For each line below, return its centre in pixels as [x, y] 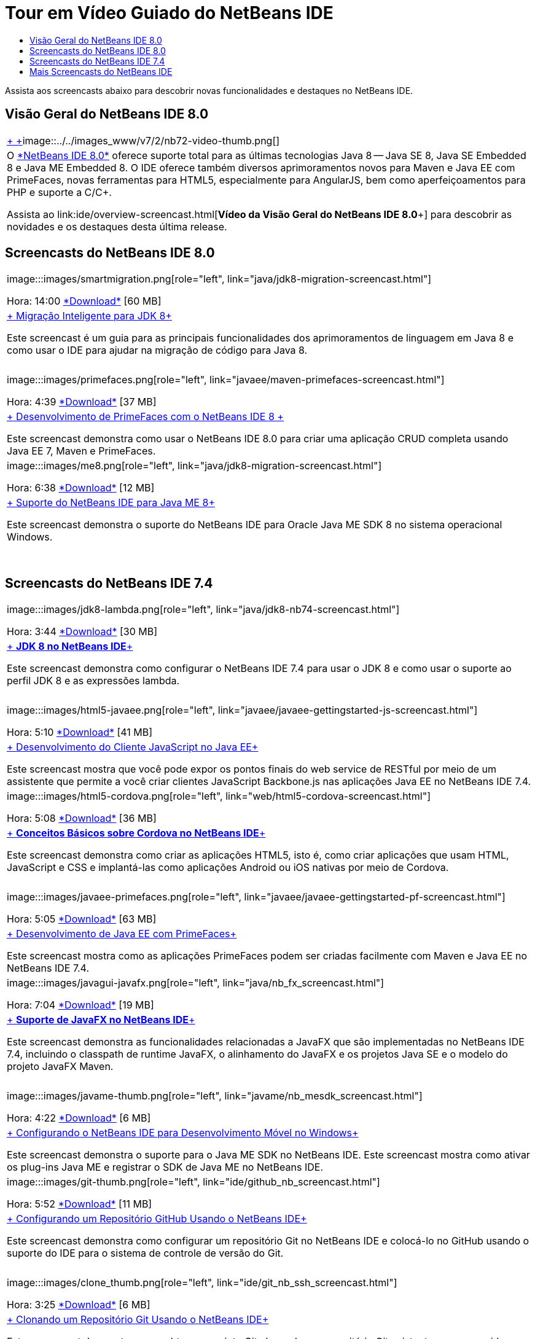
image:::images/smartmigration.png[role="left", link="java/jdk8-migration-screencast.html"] [219, 279]
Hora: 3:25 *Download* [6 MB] [79, 1305]
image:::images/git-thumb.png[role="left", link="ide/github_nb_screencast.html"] [193, 1182]
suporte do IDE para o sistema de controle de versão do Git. [145, 1253]
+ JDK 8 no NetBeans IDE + [70, 646]
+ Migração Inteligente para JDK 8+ [89, 316]
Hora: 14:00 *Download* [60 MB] [84, 301]
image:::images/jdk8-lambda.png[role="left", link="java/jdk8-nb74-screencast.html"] [203, 610]
